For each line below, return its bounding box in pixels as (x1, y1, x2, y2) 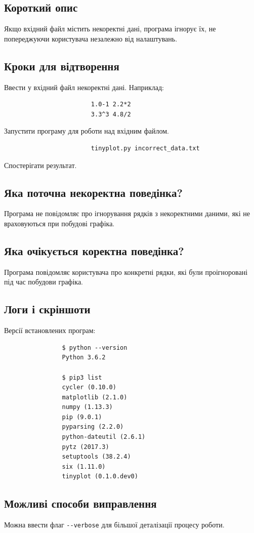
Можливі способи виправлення (4, 496, 157, 511)
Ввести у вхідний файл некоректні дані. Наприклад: (4, 81, 164, 92)
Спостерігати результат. (4, 159, 77, 170)
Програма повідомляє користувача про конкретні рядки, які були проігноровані (4, 266, 248, 277)
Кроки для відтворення (4, 58, 119, 73)
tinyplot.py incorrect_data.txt (91, 144, 200, 152)
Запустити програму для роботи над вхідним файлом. (4, 126, 169, 136)
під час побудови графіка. (4, 276, 83, 287)
